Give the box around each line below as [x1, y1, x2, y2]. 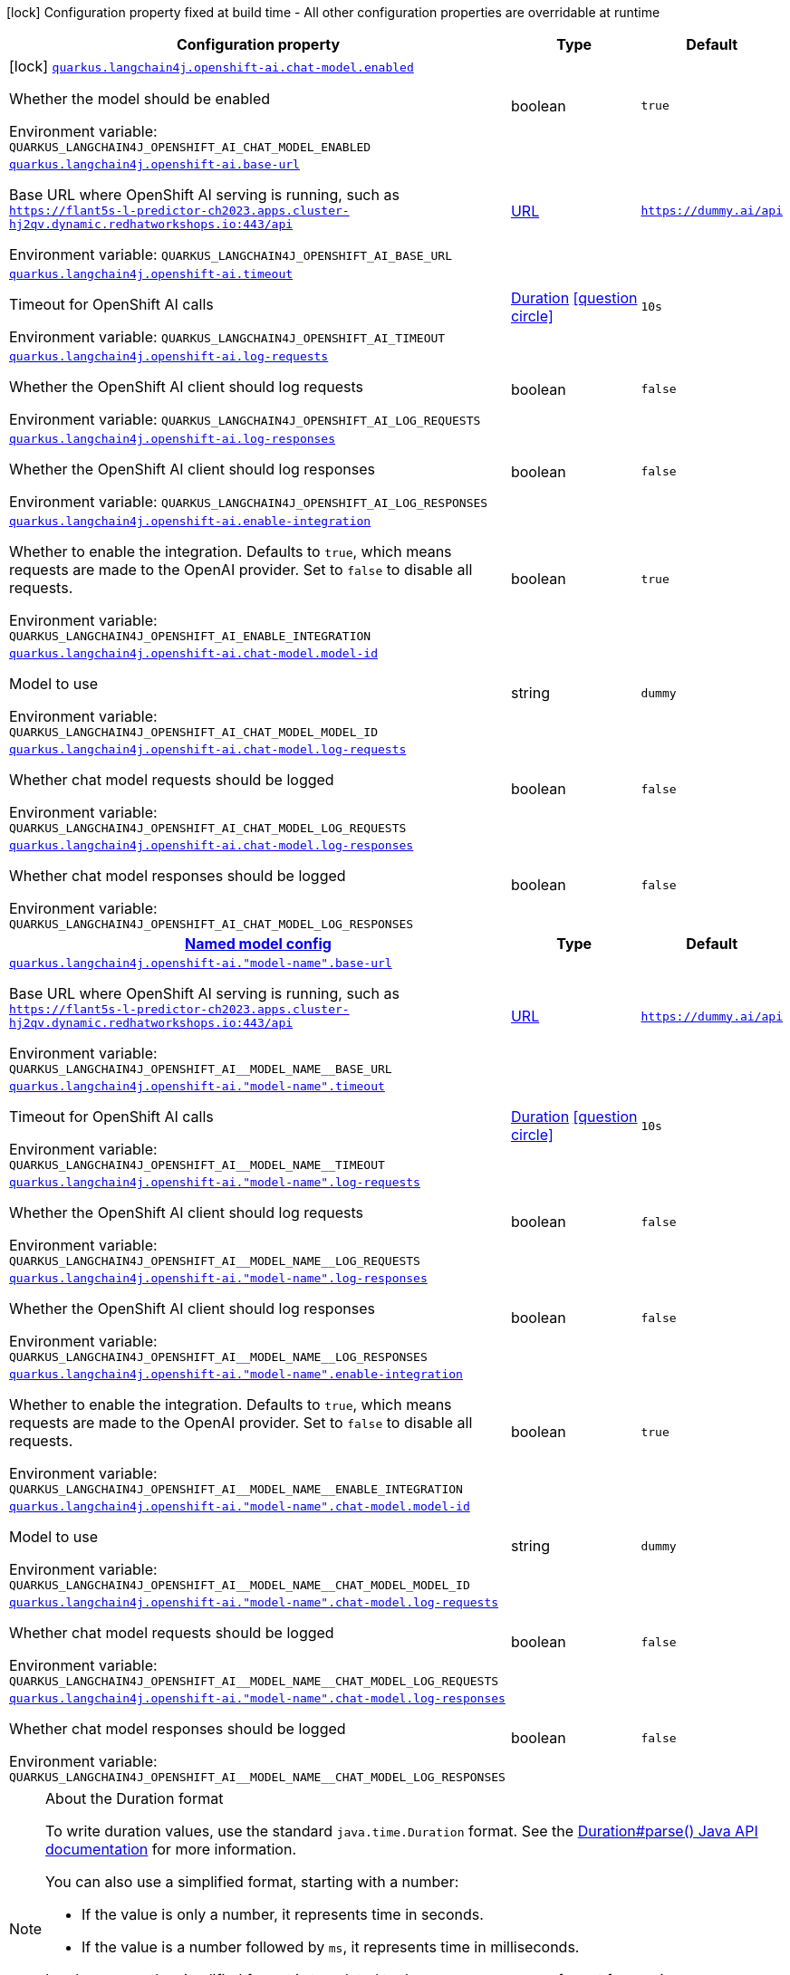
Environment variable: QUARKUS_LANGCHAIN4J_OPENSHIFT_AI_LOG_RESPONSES [9, 493, 488, 511]
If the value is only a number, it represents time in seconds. [82, 1905, 484, 1923]
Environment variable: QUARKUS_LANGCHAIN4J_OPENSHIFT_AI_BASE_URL [9, 245, 452, 264]
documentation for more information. [45, 1840, 296, 1858]
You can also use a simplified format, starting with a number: [45, 1873, 459, 1891]
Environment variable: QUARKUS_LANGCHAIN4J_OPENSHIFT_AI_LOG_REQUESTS [9, 410, 481, 428]
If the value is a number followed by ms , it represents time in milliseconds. [82, 1938, 580, 1956]
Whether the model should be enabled [9, 90, 271, 108]
